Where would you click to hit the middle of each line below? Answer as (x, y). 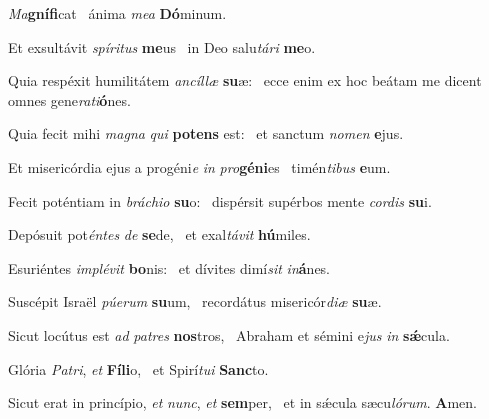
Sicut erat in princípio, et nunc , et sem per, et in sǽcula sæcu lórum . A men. (243, 402)
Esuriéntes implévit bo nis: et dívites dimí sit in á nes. (169, 267)
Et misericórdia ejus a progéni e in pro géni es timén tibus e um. (199, 166)
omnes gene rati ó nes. (69, 99)
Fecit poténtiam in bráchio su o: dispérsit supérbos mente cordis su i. (220, 200)
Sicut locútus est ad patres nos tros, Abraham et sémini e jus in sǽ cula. (229, 334)
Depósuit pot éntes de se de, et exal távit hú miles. (159, 234)
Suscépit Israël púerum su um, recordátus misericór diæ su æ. (195, 301)
